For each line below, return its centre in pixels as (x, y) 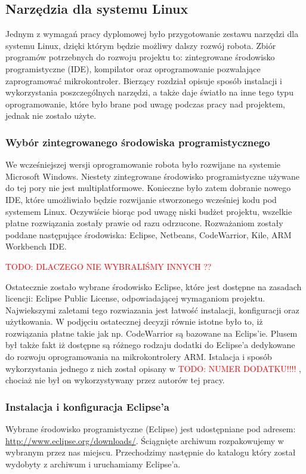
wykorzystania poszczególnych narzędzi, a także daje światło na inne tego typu (149, 92)
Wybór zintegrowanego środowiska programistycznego (138, 142)
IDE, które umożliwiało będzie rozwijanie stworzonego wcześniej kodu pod (141, 199)
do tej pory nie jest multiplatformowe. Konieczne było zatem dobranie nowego (148, 188)
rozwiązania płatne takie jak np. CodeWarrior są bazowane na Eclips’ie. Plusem (152, 333)
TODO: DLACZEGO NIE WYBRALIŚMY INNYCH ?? (109, 266)
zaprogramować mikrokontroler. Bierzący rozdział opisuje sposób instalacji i (144, 80)
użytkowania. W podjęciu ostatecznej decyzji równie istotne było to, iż (134, 321)
